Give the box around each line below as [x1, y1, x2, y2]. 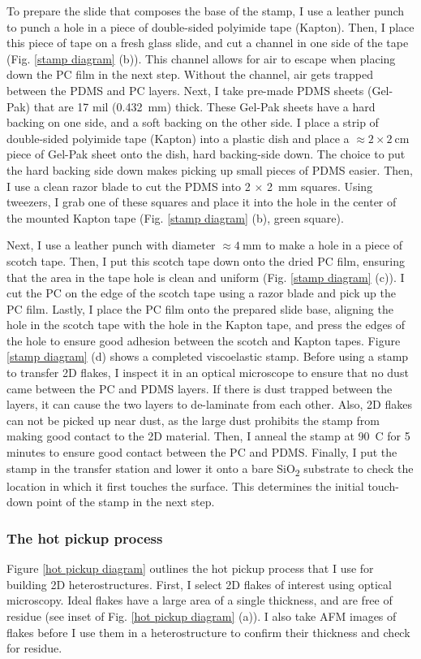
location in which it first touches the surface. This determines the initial [6, 477, 364, 494]
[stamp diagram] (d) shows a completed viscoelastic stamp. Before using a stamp [6, 348, 409, 365]
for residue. [6, 639, 62, 657]
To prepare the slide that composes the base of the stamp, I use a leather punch [6, 2, 405, 19]
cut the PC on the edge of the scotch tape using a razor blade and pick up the [6, 284, 396, 301]
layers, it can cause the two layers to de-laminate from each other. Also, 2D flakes [6, 396, 412, 413]
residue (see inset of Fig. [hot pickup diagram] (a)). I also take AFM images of [6, 607, 397, 624]
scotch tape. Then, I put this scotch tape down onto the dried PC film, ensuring [6, 252, 405, 269]
